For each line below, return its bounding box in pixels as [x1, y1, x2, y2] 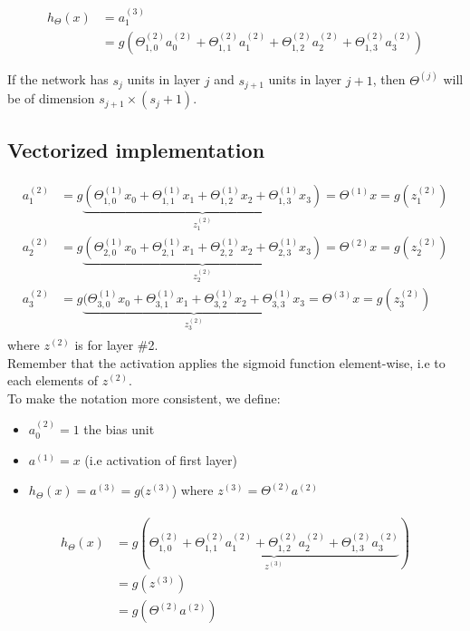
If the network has [7, 70, 109, 89]
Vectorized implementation [7, 135, 265, 163]
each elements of [7, 371, 98, 390]
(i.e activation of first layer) [84, 450, 237, 469]
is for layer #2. [74, 335, 158, 354]
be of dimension [7, 89, 95, 108]
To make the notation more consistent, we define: [7, 388, 281, 407]
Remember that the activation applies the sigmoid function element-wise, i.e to [7, 353, 446, 372]
